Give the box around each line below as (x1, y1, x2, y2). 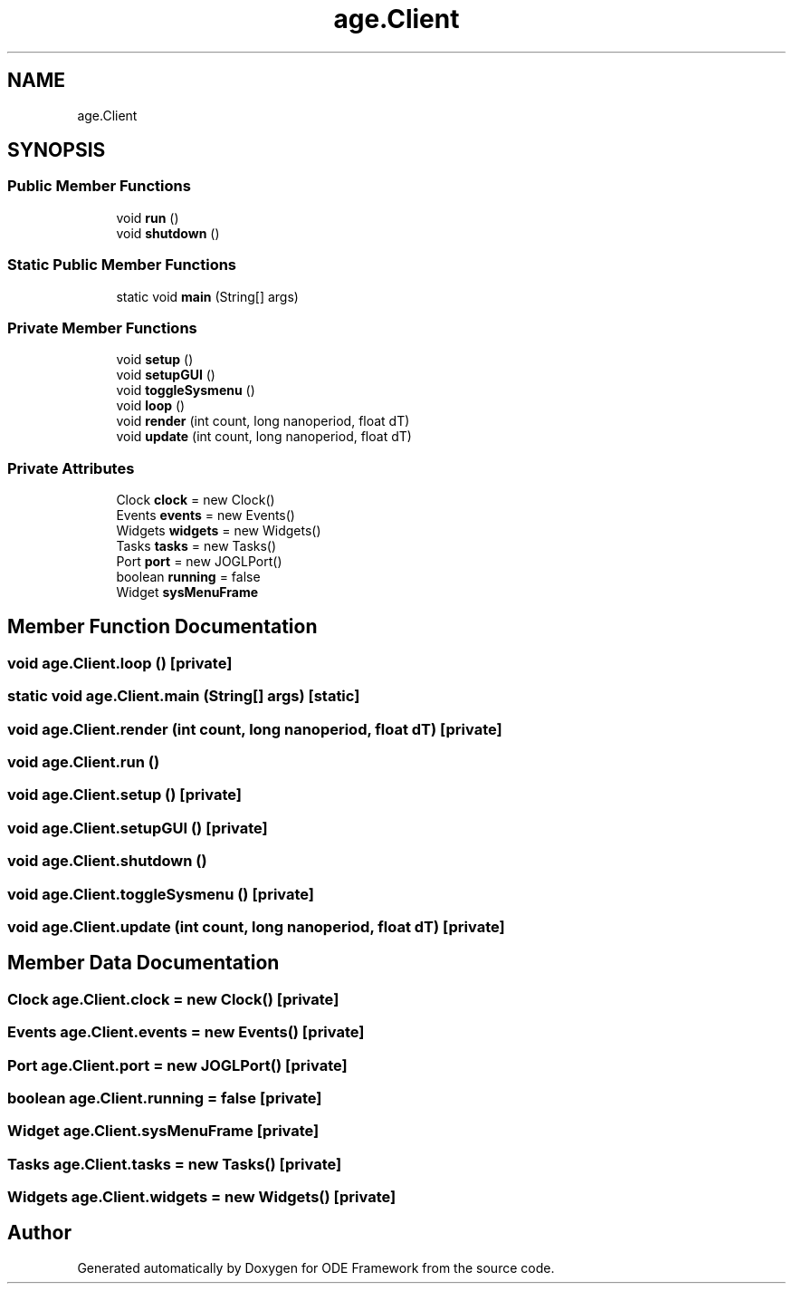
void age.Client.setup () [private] (7, 785, 242, 804)
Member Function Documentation (7, 615, 318, 639)
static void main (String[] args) (116, 288, 299, 304)
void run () (116, 209, 179, 226)
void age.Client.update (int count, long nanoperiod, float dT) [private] (7, 917, 505, 936)
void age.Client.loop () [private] (7, 653, 233, 672)
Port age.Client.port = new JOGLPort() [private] (7, 1055, 348, 1074)
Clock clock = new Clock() (116, 492, 275, 508)
